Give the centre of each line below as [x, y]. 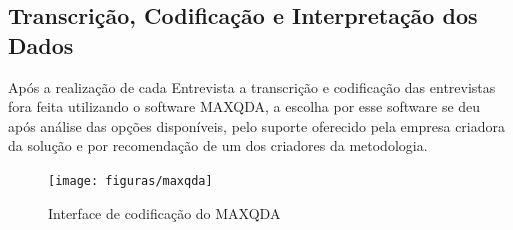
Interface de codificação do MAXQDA [164, 212]
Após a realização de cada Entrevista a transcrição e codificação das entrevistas [252, 86]
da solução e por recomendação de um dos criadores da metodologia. [218, 145]
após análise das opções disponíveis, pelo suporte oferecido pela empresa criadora [257, 125]
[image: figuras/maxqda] [130, 180]
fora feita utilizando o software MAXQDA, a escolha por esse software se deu [244, 106]
